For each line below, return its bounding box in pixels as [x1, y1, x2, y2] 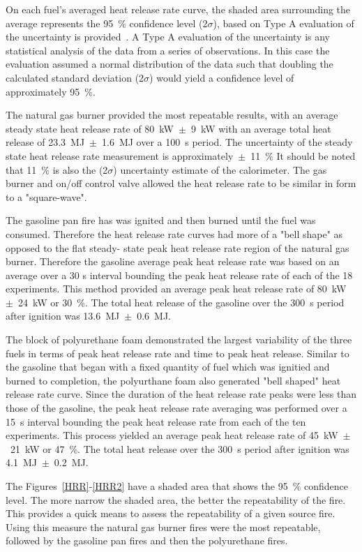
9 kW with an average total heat [190, 121, 331, 135]
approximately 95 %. [6, 84, 96, 98]
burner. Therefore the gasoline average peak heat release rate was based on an [6, 254, 340, 269]
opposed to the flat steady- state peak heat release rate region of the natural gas [6, 240, 349, 255]
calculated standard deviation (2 [6, 70, 144, 84]
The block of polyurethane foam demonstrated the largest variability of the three [6, 332, 352, 347]
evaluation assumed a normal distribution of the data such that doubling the [6, 57, 333, 71]
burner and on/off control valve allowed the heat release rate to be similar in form [6, 176, 356, 191]
